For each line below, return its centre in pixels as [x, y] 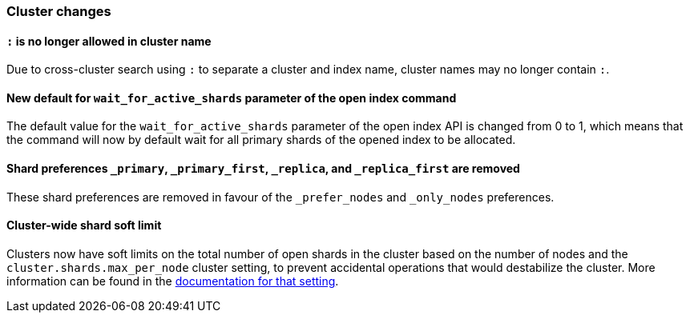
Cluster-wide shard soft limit [84, 225]
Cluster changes [59, 11]
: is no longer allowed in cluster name [109, 41]
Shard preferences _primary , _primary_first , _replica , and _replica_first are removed [263, 169]
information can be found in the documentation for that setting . [173, 281]
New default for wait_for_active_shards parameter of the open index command [232, 98]
